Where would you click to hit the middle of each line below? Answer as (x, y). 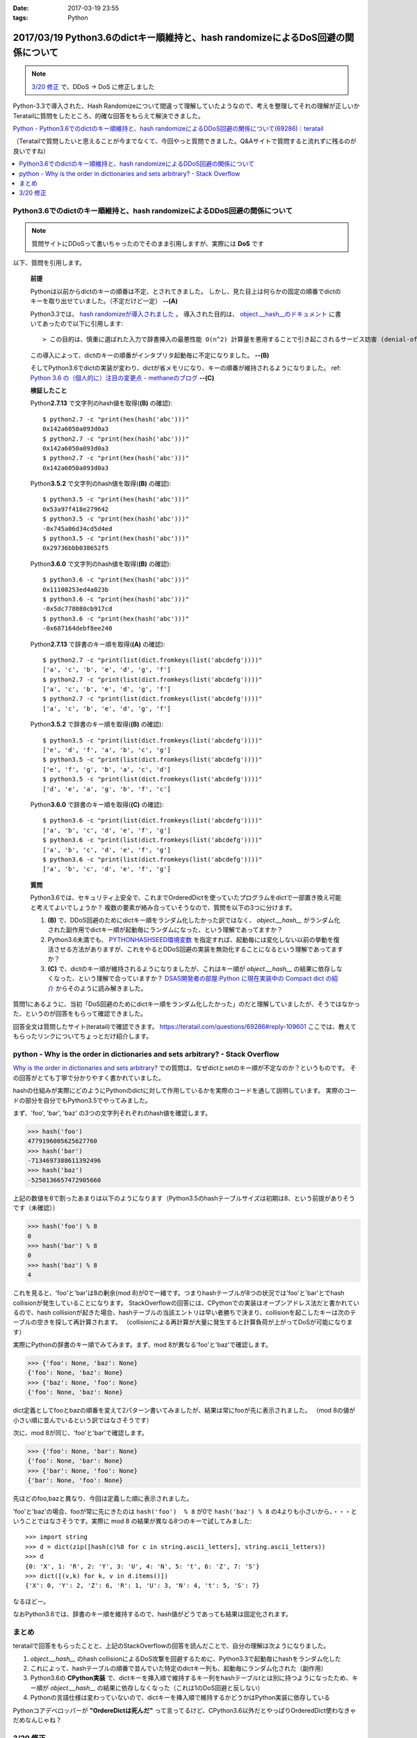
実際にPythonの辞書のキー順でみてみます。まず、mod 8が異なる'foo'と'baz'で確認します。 (142, 1345)
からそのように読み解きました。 (101, 988)
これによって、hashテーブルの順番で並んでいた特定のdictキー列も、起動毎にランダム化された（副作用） (179, 1668)
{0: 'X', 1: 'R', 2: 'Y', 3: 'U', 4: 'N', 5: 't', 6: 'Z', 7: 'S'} (142, 1566)
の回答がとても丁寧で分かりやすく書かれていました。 (89, 1078)
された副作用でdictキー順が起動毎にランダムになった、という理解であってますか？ (165, 930)
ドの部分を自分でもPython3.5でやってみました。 (82, 1100)
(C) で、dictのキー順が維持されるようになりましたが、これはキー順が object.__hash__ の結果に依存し (192, 968)
